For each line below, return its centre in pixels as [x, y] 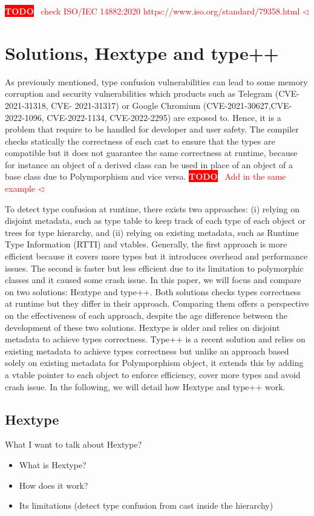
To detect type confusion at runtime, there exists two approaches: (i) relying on [152, 208]
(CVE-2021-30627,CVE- [247, 105]
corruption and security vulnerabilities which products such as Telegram [139, 93]
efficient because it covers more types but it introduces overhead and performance [156, 256]
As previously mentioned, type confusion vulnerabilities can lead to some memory [156, 81]
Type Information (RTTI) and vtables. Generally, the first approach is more [146, 244]
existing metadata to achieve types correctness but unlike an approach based [147, 351]
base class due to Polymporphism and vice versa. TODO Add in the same [146, 176]
